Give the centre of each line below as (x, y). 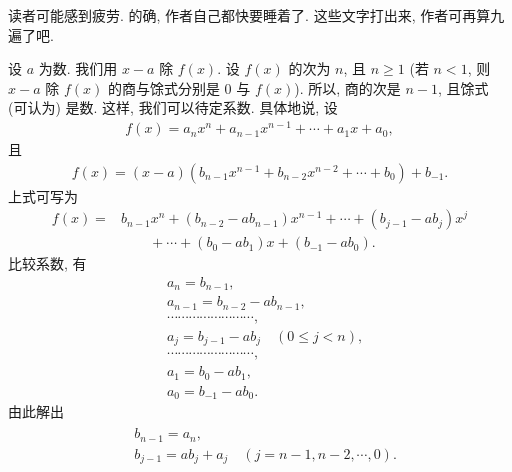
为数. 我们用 (78, 68)
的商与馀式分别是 (163, 87)
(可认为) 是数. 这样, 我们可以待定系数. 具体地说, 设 (173, 107)
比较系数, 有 (47, 263)
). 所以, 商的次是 (347, 87)
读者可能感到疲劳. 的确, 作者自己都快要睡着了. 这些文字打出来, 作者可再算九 (256, 15)
